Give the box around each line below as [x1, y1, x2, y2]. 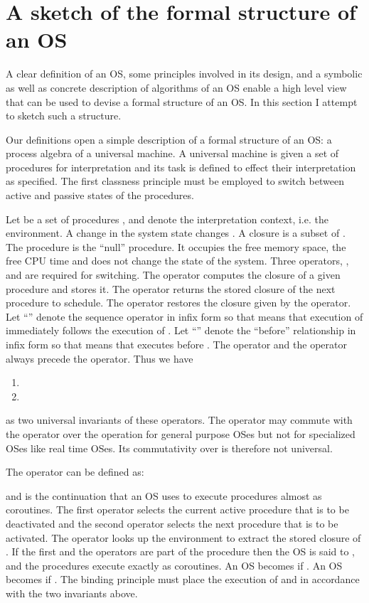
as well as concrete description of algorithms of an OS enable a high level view [6, 80, 347, 95]
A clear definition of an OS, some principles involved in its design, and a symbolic [6, 66, 363, 81]
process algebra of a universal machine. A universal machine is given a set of [6, 146, 339, 161]
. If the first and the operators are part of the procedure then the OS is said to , [6, 544, 355, 559]
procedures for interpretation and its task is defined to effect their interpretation [6, 159, 356, 174]
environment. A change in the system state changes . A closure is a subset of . [6, 225, 346, 240]
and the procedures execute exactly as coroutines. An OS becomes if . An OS [6, 557, 343, 572]
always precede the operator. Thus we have [6, 351, 193, 365]
